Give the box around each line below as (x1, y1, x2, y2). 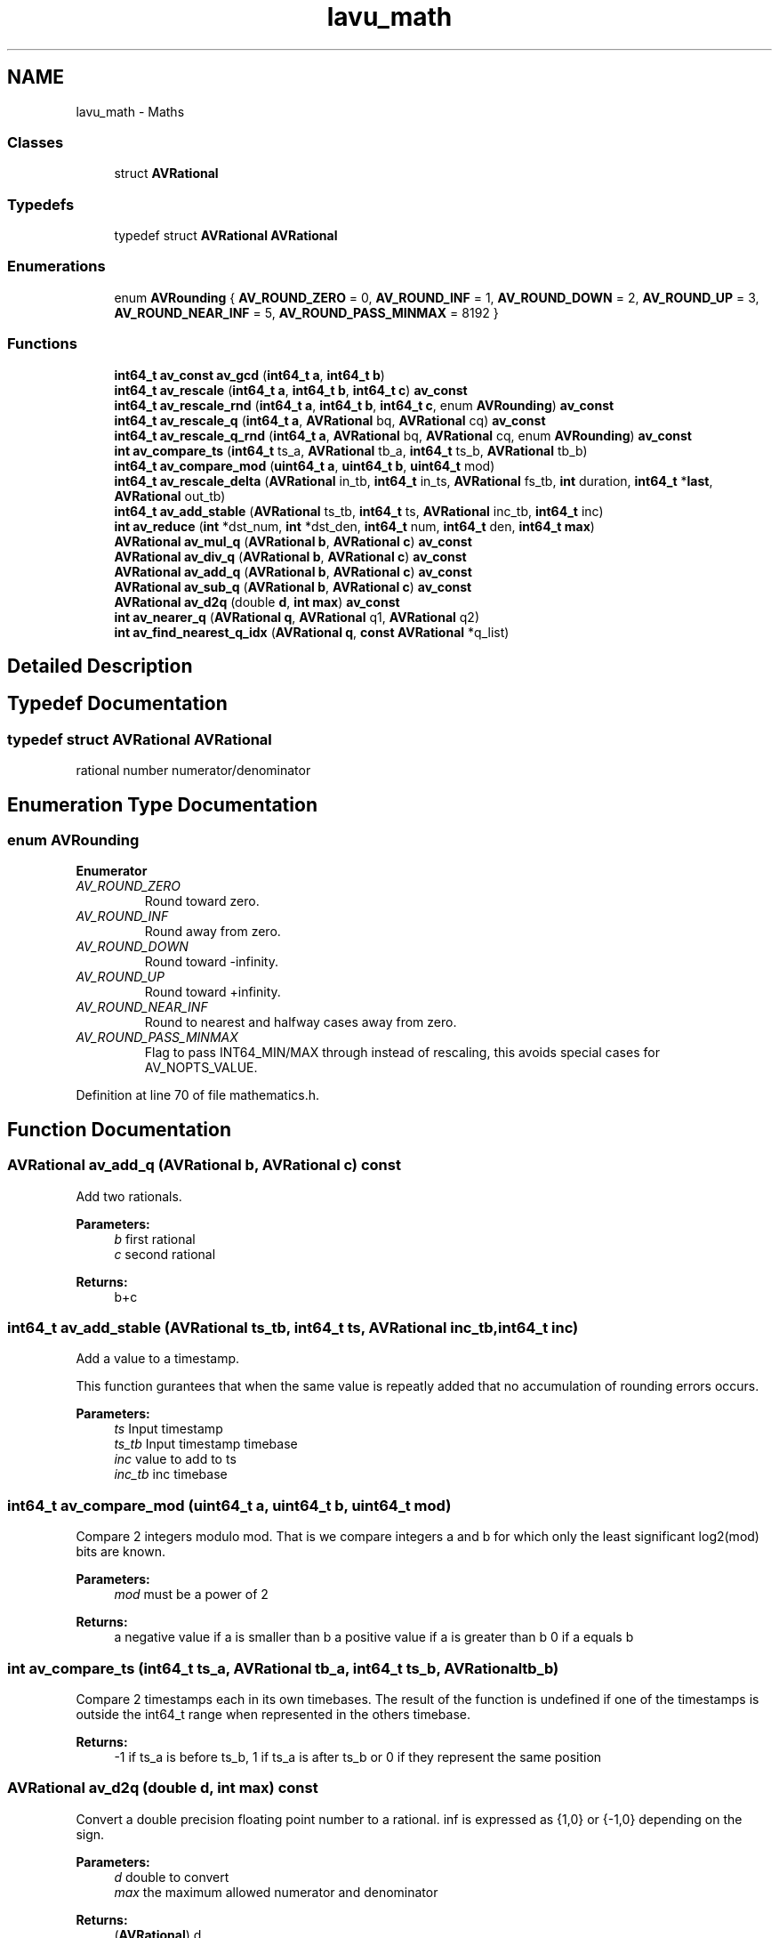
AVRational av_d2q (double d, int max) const (7, 1779, 318, 1797)
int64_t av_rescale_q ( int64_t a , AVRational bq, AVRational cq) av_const (114, 412, 546, 428)
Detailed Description (7, 655, 193, 678)
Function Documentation (7, 1118, 231, 1141)
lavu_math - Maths (76, 103, 185, 119)
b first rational (114, 1231, 196, 1247)
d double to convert (114, 1869, 229, 1885)
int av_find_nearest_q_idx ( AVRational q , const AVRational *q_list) (114, 624, 510, 640)
